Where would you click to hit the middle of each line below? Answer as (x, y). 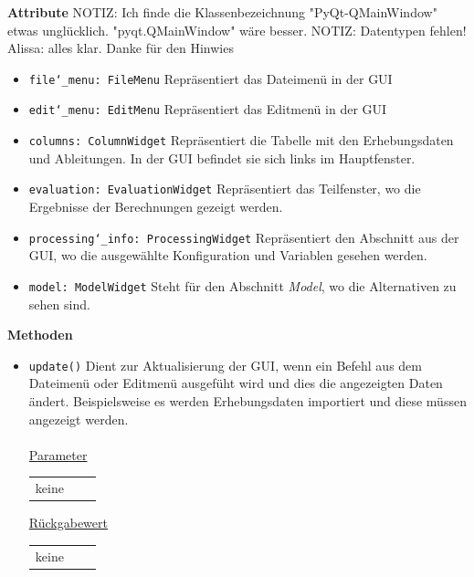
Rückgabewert (68, 523)
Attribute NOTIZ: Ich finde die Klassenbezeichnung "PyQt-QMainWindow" (222, 12)
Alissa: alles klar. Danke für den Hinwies (121, 48)
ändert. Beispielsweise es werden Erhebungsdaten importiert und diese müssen (248, 400)
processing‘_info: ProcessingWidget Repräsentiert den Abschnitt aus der (244, 237)
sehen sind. (59, 304)
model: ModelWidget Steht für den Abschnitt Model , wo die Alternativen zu (242, 285)
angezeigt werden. (79, 419)
